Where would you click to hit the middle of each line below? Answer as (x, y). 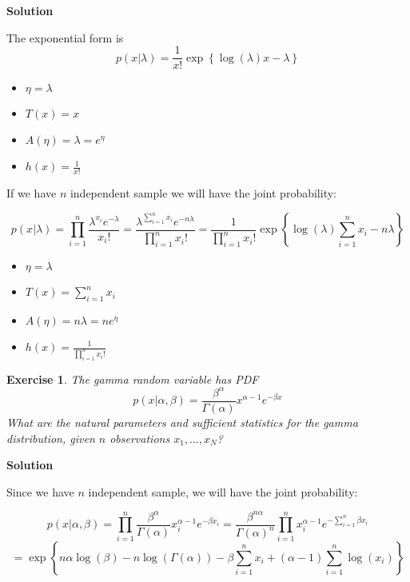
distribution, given (51, 438)
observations (140, 438)
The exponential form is (65, 37)
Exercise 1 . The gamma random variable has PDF (133, 379)
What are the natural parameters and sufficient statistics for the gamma (182, 422)
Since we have (40, 491)
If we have (32, 193)
